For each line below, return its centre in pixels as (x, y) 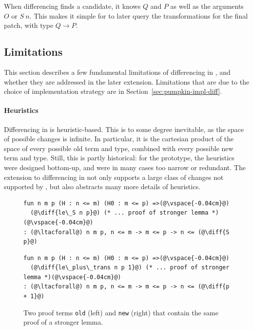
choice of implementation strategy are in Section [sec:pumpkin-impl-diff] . (113, 91)
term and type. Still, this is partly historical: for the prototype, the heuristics (119, 158)
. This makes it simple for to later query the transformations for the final (139, 15)
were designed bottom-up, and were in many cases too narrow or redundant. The (125, 167)
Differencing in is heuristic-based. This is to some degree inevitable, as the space (124, 129)
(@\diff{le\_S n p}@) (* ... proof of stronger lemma (119, 213)
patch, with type (29, 25)
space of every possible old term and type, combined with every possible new (119, 148)
